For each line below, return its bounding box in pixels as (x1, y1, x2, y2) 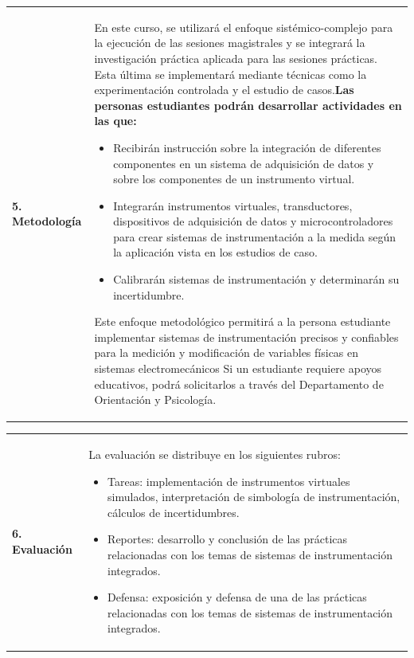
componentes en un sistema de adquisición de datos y (113, 155, 374, 171)
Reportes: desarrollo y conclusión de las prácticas (107, 531, 348, 547)
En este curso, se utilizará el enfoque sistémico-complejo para (94, 18, 393, 35)
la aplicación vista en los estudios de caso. (113, 244, 318, 260)
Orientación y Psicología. (94, 391, 217, 408)
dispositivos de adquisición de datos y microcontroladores (113, 213, 393, 229)
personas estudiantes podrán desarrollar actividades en (94, 96, 402, 113)
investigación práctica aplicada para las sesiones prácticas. (94, 49, 378, 66)
